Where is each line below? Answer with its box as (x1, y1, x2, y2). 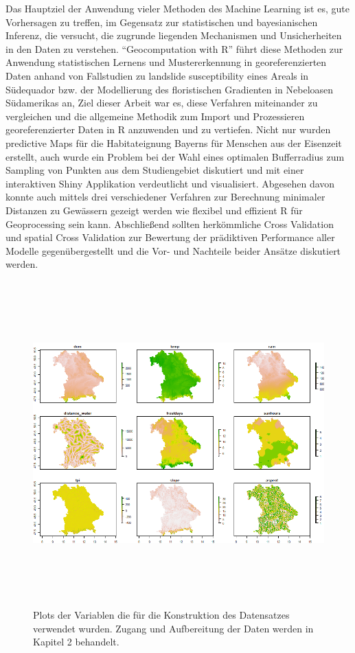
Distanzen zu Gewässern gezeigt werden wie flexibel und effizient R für (5, 203, 303, 217)
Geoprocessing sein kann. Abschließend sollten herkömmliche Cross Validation (5, 216, 334, 231)
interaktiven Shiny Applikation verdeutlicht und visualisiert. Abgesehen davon (5, 176, 335, 190)
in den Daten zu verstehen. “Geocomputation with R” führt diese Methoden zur (5, 41, 343, 56)
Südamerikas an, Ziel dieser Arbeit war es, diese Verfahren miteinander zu (5, 95, 318, 110)
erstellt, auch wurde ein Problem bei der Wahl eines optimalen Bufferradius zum (5, 149, 345, 163)
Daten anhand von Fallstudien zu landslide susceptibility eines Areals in (5, 68, 309, 82)
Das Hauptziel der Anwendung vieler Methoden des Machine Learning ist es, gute (5, 1, 350, 15)
